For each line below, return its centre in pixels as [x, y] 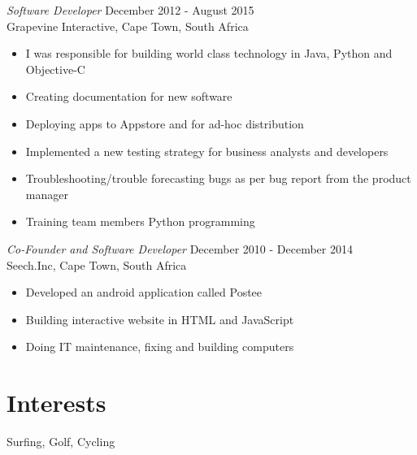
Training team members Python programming [140, 221]
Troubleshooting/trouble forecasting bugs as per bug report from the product [218, 178]
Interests [56, 403]
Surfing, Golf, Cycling [61, 442]
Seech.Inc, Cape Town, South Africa [97, 264]
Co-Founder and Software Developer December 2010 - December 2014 [180, 248]
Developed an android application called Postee [144, 292]
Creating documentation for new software [129, 96]
